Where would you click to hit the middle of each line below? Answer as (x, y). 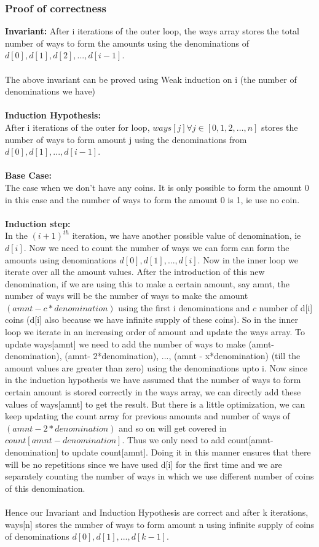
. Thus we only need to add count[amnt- (198, 440)
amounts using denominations (61, 259)
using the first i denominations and (184, 307)
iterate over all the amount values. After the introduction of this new (135, 272)
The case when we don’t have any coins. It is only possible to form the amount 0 (157, 187)
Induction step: (38, 223)
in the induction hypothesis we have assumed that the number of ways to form (153, 380)
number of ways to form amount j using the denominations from (126, 139)
